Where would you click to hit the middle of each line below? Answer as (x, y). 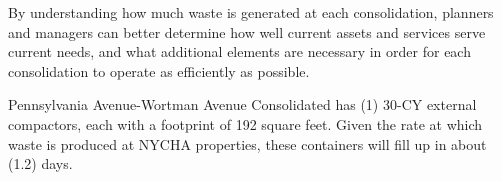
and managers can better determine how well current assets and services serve (247, 31)
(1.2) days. (40, 163)
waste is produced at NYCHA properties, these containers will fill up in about (247, 143)
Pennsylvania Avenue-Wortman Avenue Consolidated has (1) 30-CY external (242, 104)
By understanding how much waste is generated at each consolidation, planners (251, 12)
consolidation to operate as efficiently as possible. (159, 70)
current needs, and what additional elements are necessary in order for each (239, 51)
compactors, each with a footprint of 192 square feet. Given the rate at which (245, 123)
